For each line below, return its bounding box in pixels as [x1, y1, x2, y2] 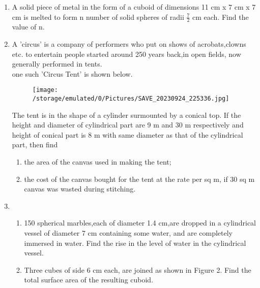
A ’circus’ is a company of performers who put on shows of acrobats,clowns [12, 39, 246, 49]
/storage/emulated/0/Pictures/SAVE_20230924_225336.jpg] [32, 95, 229, 103]
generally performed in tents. [12, 58, 102, 69]
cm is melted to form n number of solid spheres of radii [12, 11, 184, 22]
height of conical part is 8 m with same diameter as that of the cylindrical [12, 129, 243, 140]
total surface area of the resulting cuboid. [24, 274, 154, 285]
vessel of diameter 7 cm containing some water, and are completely [24, 228, 233, 238]
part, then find [12, 139, 58, 150]
